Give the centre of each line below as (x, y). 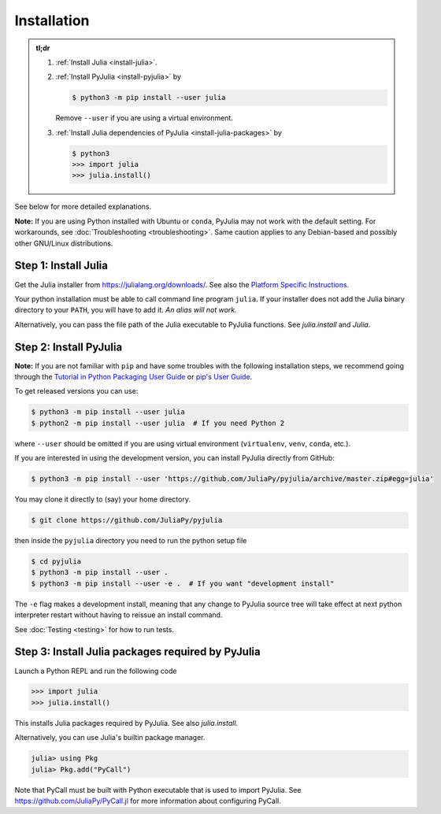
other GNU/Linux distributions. (64, 243)
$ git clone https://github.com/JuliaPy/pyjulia (127, 520)
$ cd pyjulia (56, 562)
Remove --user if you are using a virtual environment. (145, 118)
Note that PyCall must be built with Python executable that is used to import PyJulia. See (158, 790)
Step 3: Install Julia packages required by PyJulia (137, 652)
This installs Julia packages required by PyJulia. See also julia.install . (126, 723)
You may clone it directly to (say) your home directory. (102, 499)
